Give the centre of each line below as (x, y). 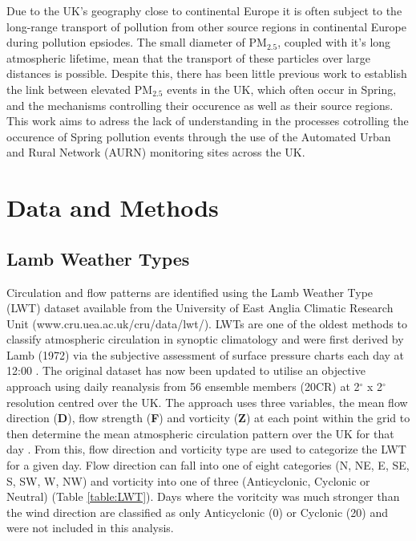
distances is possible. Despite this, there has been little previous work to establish (207, 73)
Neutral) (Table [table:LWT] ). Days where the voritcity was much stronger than (203, 496)
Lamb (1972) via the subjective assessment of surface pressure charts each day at (206, 354)
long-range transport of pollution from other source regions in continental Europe (206, 26)
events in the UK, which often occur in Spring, (282, 89)
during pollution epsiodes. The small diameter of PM (137, 42)
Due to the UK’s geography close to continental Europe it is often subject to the (204, 10)
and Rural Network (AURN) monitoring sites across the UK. (156, 152)
